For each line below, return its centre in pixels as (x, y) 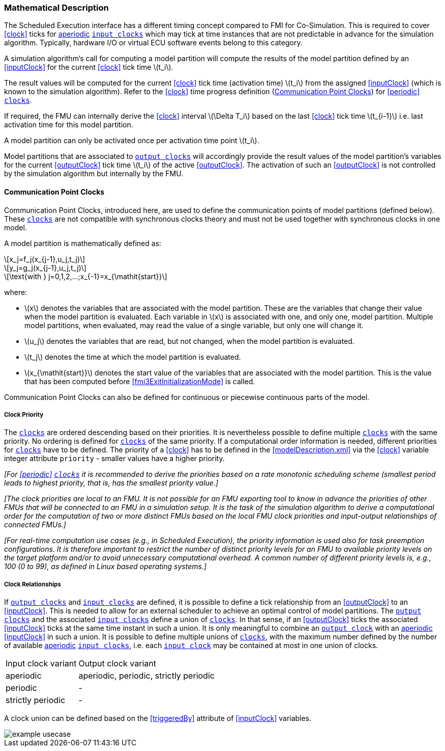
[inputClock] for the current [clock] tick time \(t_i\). (89, 67)
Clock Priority (24, 414)
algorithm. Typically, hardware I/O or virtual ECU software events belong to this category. (153, 43)
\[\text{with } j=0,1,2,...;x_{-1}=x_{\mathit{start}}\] (86, 276)
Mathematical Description (56, 8)
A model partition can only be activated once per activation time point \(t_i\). (132, 141)
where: (16, 292)
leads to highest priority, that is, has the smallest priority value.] (111, 483)
